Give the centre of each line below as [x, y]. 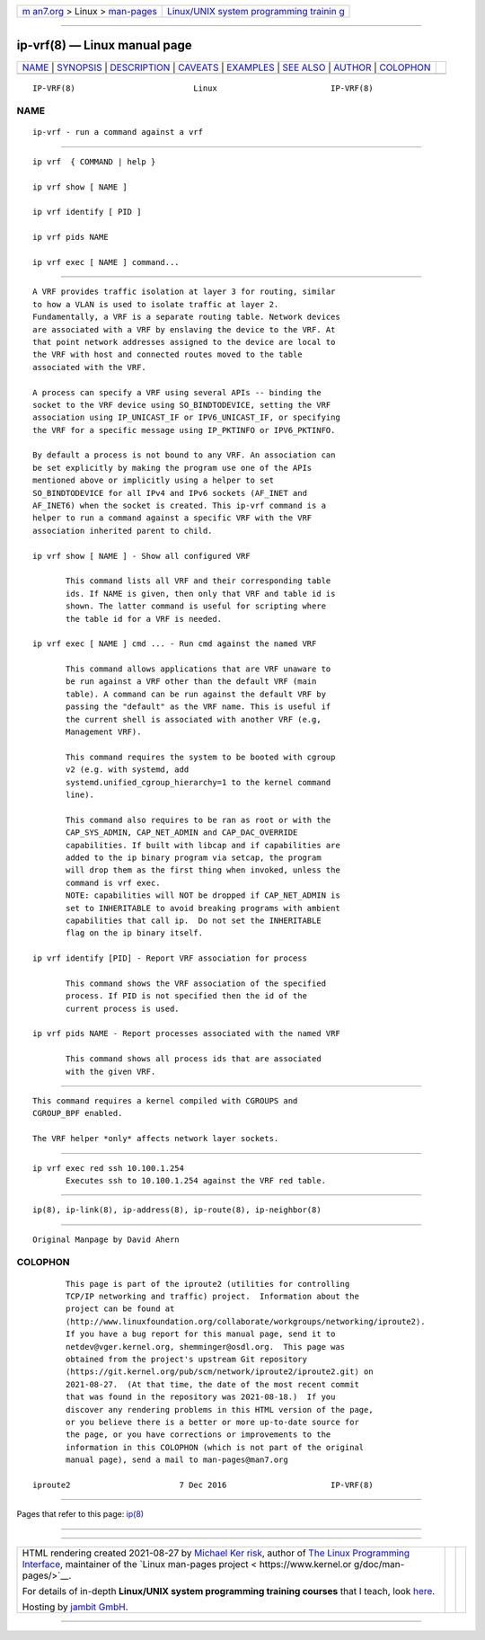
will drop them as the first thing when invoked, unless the [203, 870]
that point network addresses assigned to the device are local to [184, 342]
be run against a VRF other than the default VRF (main [191, 682]
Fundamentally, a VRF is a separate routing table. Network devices [186, 317]
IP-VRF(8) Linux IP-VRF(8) [203, 88]
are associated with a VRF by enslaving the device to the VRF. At [184, 329]
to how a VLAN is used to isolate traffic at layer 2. [156, 304]
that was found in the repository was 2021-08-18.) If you [201, 1397]
